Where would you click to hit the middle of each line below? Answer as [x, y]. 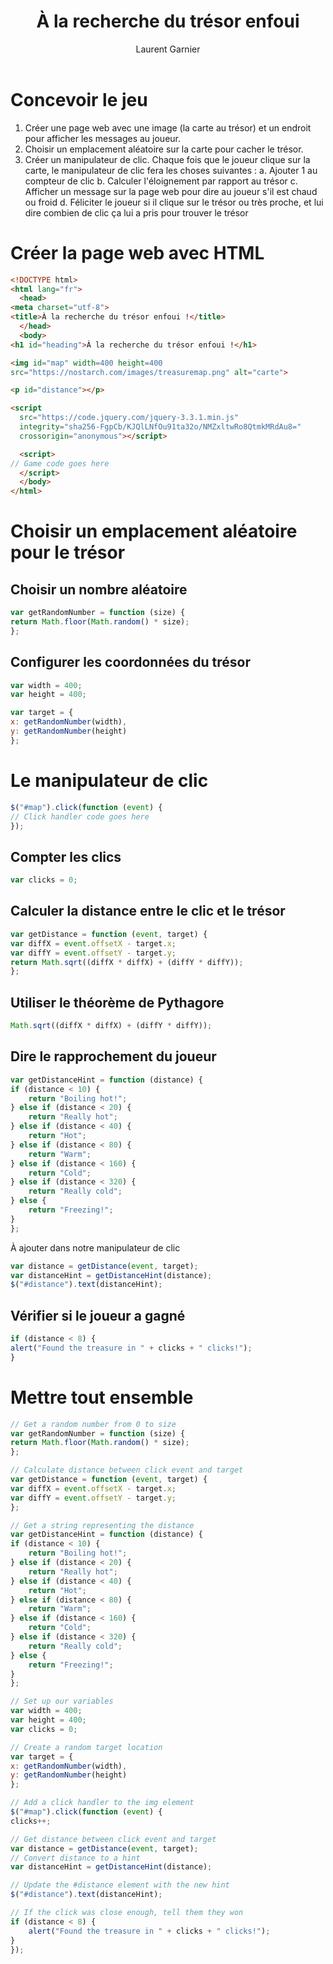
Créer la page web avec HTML [137, 252]
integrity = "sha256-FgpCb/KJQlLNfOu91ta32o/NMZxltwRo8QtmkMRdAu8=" [160, 427]
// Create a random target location [86, 1747]
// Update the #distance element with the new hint [120, 1885]
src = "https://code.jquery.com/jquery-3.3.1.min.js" [129, 418]
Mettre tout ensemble [102, 1397]
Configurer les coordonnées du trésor [130, 662]
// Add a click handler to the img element [102, 1803]
